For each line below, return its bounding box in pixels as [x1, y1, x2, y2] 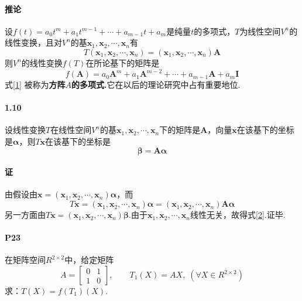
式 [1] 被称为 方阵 [5, 78, 66, 91]
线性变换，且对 [5, 36, 62, 49]
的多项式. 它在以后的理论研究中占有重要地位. [71, 78, 241, 91]
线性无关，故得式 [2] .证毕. [190, 208, 286, 221]
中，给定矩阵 [64, 254, 114, 266]
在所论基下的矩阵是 [85, 56, 160, 69]
